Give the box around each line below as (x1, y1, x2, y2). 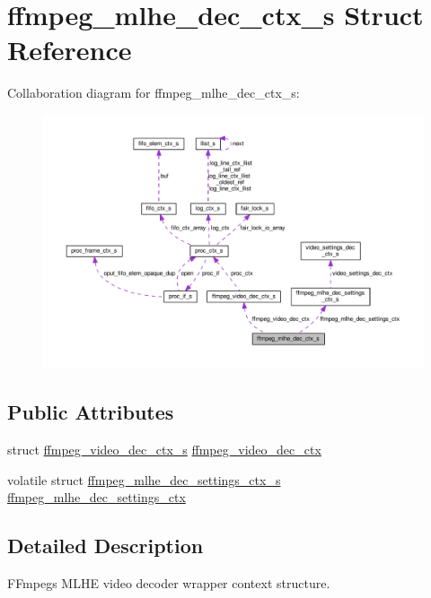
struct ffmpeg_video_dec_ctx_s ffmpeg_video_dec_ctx (7, 439, 321, 458)
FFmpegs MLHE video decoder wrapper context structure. (7, 573, 330, 592)
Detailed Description (7, 532, 204, 559)
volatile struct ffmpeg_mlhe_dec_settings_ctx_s (7, 470, 281, 489)
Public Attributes (7, 398, 174, 426)
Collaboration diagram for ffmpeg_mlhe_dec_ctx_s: (7, 83, 300, 102)
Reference (7, 31, 132, 68)
